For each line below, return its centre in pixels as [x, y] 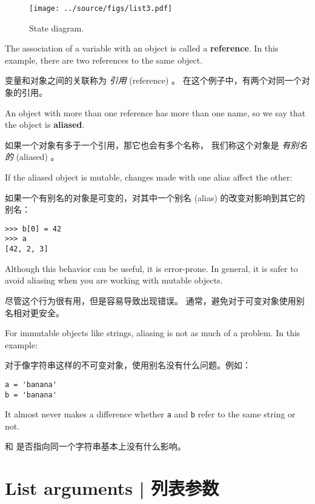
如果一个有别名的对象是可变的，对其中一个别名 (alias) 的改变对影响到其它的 [155, 197]
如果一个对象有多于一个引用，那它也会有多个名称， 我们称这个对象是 [142, 144]
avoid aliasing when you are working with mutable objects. [114, 280]
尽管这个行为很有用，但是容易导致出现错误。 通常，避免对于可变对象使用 [151, 300]
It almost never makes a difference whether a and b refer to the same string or [150, 414]
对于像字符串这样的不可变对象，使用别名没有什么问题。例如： [128, 365]
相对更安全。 [38, 312]
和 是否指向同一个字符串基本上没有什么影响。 [95, 446]
